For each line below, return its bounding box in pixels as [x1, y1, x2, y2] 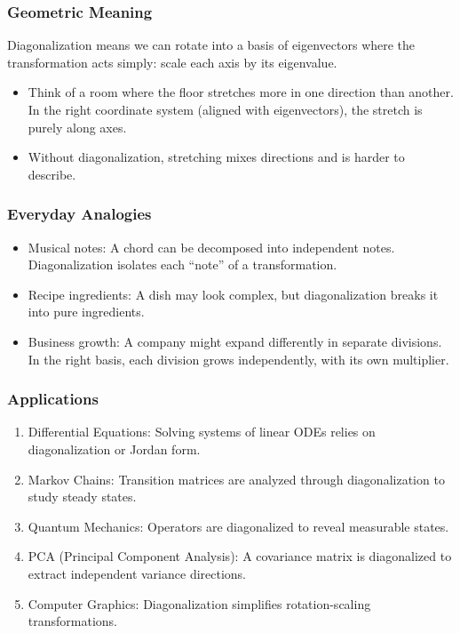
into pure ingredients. [28, 302, 145, 321]
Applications [7, 388, 99, 410]
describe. [28, 164, 76, 183]
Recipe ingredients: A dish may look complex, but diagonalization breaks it [28, 284, 439, 303]
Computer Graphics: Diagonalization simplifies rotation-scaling [28, 594, 371, 613]
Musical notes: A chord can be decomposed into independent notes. [28, 237, 395, 256]
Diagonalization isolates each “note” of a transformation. [28, 255, 337, 274]
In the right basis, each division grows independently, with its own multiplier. [28, 349, 449, 368]
